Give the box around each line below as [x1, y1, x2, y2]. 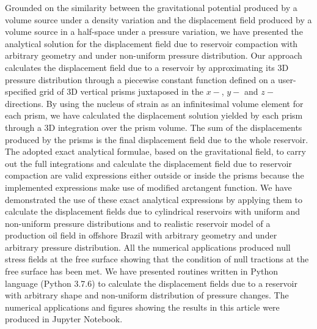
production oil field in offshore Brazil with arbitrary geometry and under [5, 229, 277, 242]
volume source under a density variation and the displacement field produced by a [5, 13, 312, 26]
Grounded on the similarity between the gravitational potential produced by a [5, 1, 297, 13]
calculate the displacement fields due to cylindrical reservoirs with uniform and [5, 205, 301, 218]
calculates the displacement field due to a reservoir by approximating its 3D [5, 61, 289, 73]
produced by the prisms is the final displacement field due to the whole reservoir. [5, 133, 308, 146]
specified [5, 85, 37, 98]
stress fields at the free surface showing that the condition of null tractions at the [5, 253, 309, 265]
